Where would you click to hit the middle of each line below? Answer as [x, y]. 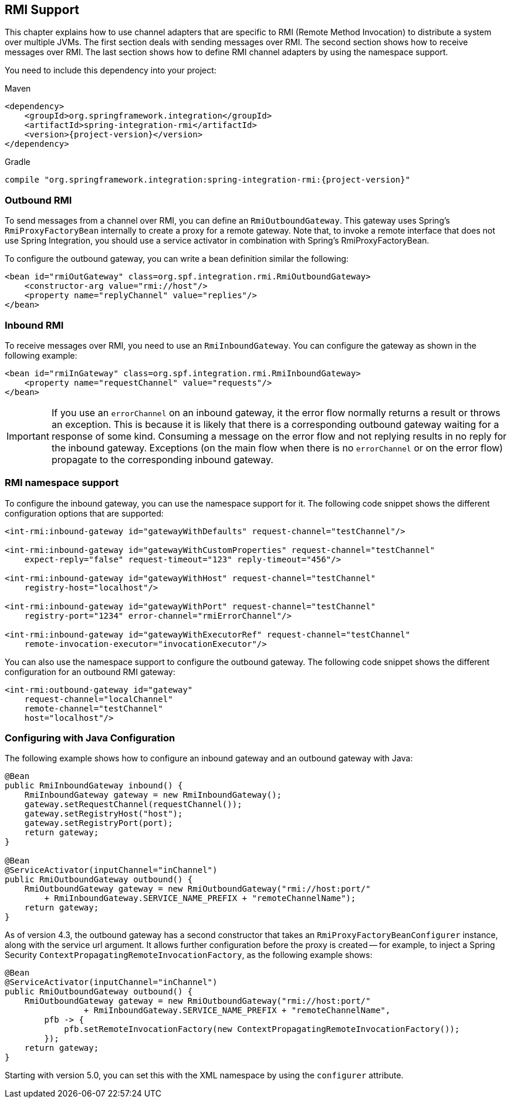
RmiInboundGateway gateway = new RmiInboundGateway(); [153, 795]
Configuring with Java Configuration [90, 738]
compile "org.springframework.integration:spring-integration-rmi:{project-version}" [208, 180]
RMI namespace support [62, 483]
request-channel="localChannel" [99, 699]
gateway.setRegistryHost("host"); [104, 814]
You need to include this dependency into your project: [111, 70]
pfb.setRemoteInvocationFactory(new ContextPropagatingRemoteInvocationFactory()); [262, 1029]
